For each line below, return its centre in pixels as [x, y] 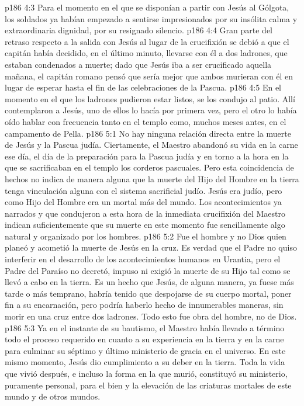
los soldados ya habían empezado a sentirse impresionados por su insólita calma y [151, 18]
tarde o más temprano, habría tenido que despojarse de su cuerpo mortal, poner [148, 293]
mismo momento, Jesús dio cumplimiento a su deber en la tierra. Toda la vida [145, 362]
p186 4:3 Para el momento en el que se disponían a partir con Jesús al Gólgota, [147, 7]
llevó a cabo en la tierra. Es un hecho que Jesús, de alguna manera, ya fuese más [149, 282]
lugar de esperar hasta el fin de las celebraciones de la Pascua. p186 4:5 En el [143, 87]
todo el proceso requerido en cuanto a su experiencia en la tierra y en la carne [144, 339]
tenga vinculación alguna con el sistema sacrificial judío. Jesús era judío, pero [144, 190]
